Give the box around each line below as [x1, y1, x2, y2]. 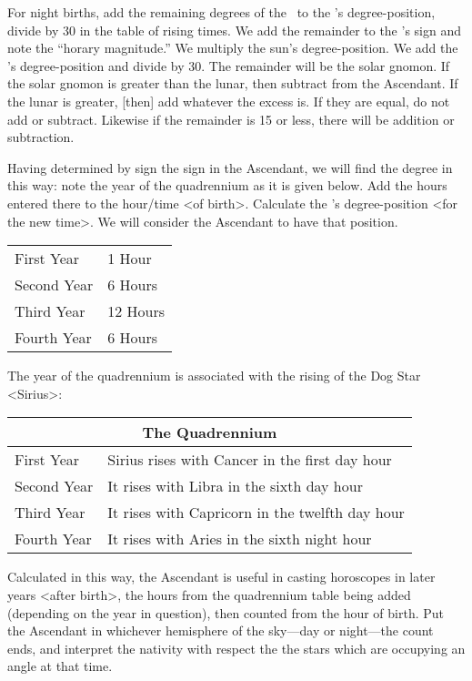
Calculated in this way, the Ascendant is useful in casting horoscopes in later [7, 567, 436, 586]
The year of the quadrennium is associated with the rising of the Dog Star [7, 366, 421, 385]
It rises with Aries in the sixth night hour [107, 528, 372, 550]
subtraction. [7, 127, 75, 147]
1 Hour [107, 248, 152, 269]
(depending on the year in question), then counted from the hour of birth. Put [7, 603, 445, 622]
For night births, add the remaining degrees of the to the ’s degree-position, [7, 3, 436, 21]
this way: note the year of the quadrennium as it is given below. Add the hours [7, 176, 447, 195]
